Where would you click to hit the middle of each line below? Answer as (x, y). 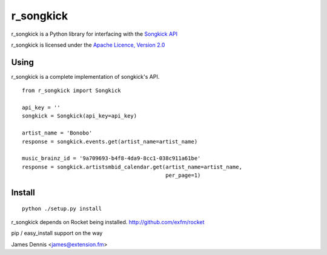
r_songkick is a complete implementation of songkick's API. (85, 76)
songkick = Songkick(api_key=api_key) (80, 116)
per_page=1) (183, 175)
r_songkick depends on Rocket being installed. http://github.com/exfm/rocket (108, 222)
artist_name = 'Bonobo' (57, 133)
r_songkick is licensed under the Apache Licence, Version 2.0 (88, 45)
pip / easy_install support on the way (57, 233)
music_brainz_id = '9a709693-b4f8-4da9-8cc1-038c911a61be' (111, 158)
